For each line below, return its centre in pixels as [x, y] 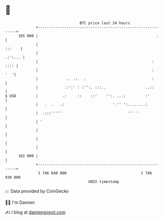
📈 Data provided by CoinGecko [37, 191]
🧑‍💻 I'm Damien [20, 202]
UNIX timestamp [104, 182]
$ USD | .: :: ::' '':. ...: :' [78, 96]
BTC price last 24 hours [105, 23]
